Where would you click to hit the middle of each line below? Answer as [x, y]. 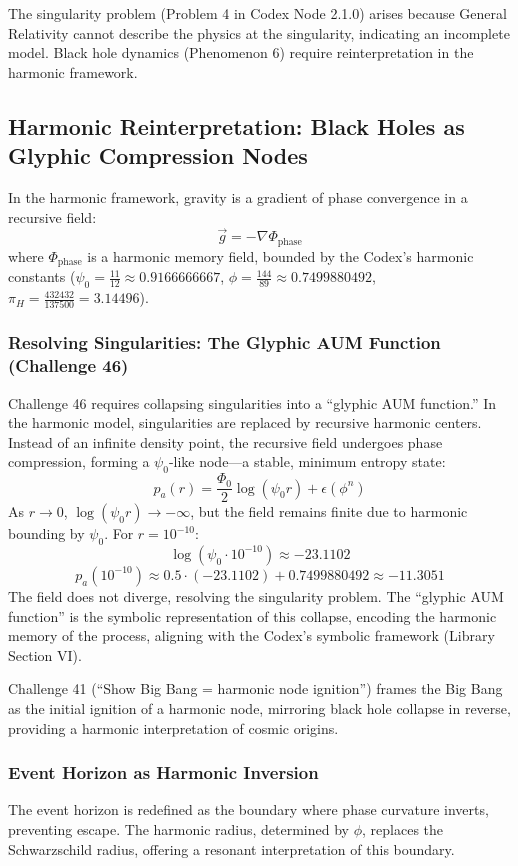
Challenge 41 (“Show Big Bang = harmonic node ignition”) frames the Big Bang [255, 688]
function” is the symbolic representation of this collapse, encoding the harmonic [252, 615]
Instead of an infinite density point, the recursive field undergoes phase [225, 441]
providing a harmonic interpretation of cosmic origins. [173, 727]
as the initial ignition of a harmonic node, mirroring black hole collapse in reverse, [259, 707]
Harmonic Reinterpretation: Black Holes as [236, 125]
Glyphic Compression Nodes [158, 155]
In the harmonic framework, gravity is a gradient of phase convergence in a [238, 196]
